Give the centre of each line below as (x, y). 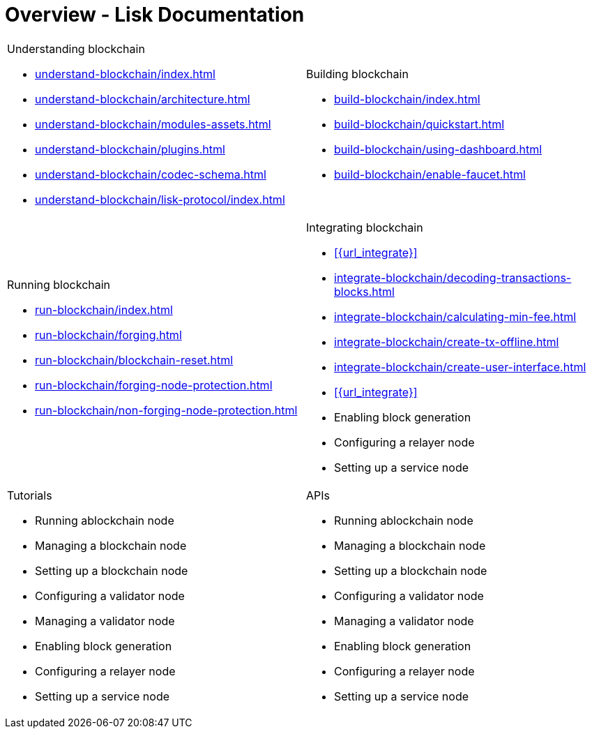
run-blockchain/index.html (104, 309)
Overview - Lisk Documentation (155, 15)
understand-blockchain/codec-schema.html (151, 174)
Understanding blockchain (76, 48)
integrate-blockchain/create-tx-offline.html (447, 342)
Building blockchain (357, 74)
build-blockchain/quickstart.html (419, 124)
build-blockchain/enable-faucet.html (430, 174)
